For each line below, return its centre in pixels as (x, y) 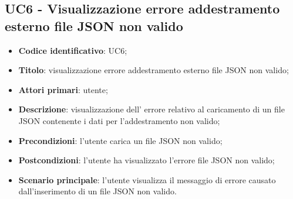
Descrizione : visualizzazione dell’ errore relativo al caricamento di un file (151, 109)
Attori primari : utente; (63, 89)
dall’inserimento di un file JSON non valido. (97, 191)
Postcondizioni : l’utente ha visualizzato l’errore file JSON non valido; (146, 160)
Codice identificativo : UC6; (73, 50)
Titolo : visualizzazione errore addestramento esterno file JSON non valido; (154, 70)
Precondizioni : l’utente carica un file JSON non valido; (120, 140)
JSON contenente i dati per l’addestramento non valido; (119, 120)
